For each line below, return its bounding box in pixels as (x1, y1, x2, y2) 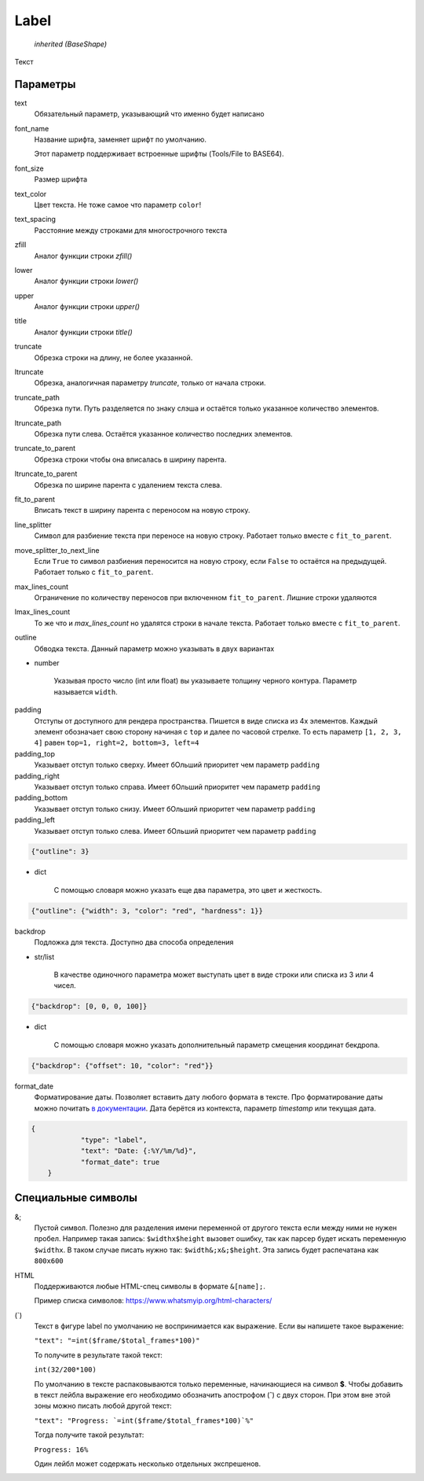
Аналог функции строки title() (34, 327, 133, 337)
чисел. (53, 981, 76, 990)
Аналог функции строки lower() (34, 276, 139, 286)
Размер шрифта (34, 175, 88, 184)
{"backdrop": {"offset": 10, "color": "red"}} (31, 1061, 214, 1070)
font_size (14, 164, 44, 173)
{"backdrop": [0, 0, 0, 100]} (31, 1002, 148, 1011)
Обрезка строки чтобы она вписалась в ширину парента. (34, 455, 227, 464)
